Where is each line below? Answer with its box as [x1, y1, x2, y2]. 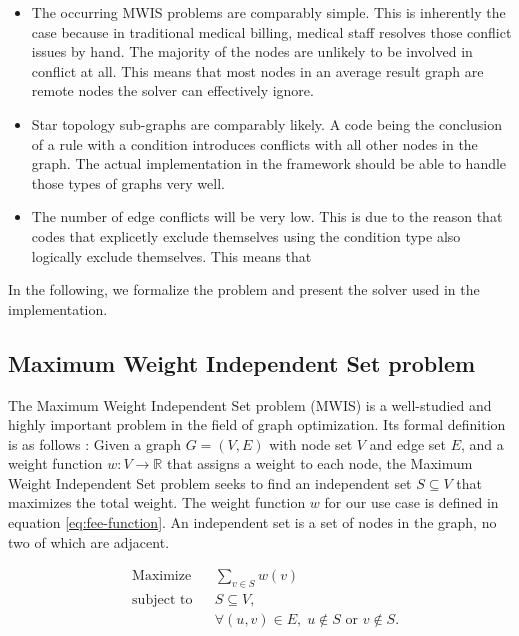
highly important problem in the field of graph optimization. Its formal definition [8, 414, 506, 435]
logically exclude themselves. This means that [31, 245, 312, 266]
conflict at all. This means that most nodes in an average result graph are [31, 60, 484, 81]
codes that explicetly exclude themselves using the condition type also [31, 225, 461, 246]
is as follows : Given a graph [8, 433, 182, 454]
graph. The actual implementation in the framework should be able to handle [31, 153, 507, 174]
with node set [269, 433, 353, 454]
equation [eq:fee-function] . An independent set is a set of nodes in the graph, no [8, 512, 497, 533]
